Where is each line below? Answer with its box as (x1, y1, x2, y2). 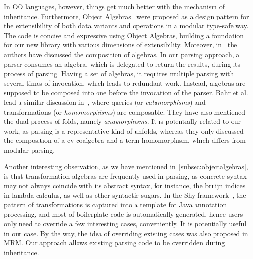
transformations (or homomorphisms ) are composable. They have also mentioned (4, 106, 245, 117)
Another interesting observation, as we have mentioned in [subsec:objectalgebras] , (4, 161, 248, 171)
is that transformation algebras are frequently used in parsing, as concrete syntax (4, 171, 247, 181)
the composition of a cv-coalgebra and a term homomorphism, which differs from (4, 135, 246, 145)
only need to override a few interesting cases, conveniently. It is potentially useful (4, 219, 247, 229)
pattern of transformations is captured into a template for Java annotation (4, 199, 227, 209)
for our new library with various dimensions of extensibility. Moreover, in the (4, 40, 237, 50)
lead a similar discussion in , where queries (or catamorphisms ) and (4, 97, 206, 107)
